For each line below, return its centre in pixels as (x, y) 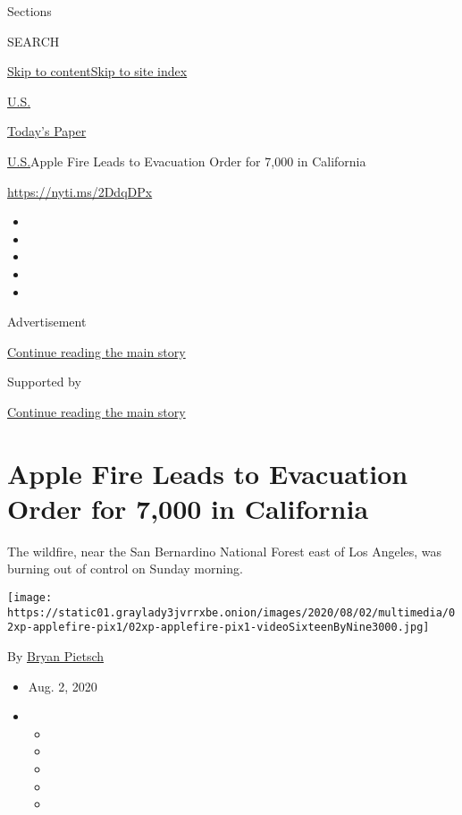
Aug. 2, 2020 (63, 686)
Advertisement (47, 322)
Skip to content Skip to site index (97, 71)
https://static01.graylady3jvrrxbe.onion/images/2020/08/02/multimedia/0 (231, 612)
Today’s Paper (47, 131)
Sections (29, 11)
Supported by (44, 382)
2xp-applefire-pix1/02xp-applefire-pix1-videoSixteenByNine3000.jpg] (218, 628)
